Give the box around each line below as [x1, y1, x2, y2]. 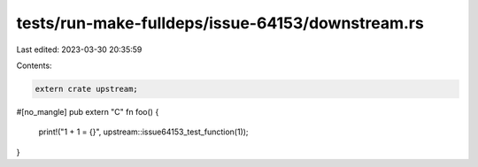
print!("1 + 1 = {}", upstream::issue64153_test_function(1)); [38, 126, 249, 137]
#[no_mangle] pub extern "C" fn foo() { [16, 106, 159, 117]
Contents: [16, 60, 52, 71]
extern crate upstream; [35, 84, 139, 94]
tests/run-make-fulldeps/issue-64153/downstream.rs [16, 13, 424, 33]
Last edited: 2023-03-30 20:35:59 [16, 44, 143, 55]
